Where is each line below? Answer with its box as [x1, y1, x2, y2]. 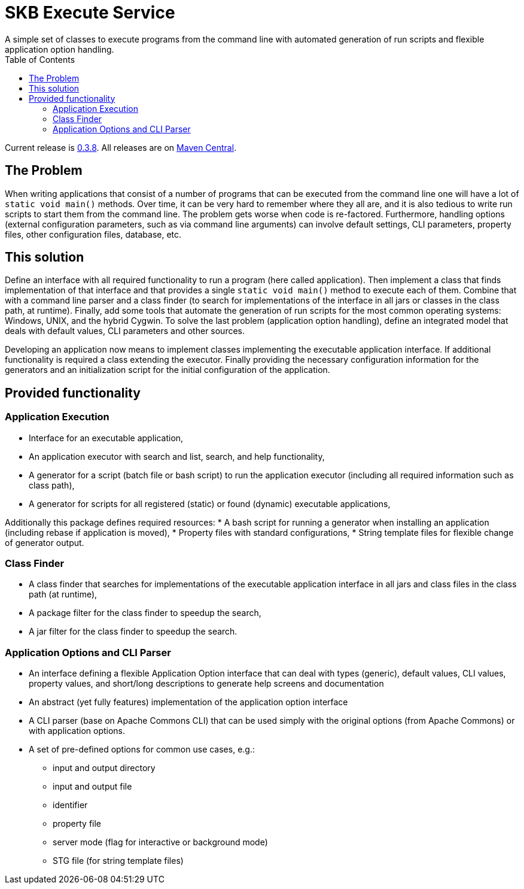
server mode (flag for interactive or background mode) [53, 837, 268, 848]
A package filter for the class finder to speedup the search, [29, 608, 261, 618]
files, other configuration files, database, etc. [5, 229, 182, 239]
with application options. [29, 726, 126, 736]
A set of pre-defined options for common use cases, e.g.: [29, 744, 255, 755]
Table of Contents [5, 54, 75, 65]
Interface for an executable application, [29, 432, 184, 443]
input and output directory [53, 763, 156, 773]
